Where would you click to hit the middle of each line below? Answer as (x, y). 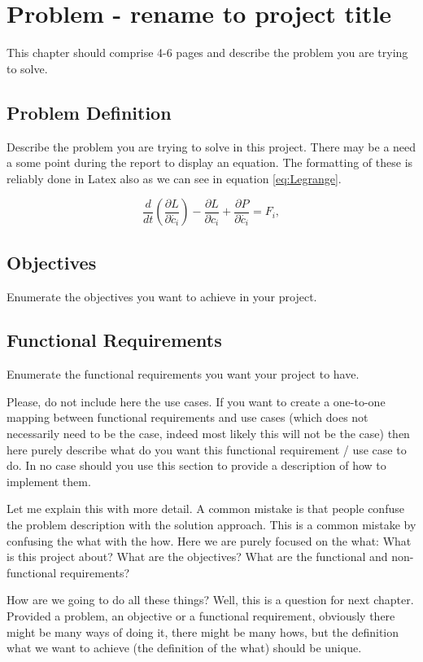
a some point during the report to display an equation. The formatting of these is (210, 162)
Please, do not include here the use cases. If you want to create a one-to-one (196, 401)
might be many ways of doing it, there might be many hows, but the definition (203, 631)
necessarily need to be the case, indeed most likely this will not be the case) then (208, 434)
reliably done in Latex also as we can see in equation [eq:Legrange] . (174, 178)
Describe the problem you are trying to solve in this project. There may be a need (211, 146)
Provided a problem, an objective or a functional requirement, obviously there (201, 616)
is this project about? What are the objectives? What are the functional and (197, 557)
